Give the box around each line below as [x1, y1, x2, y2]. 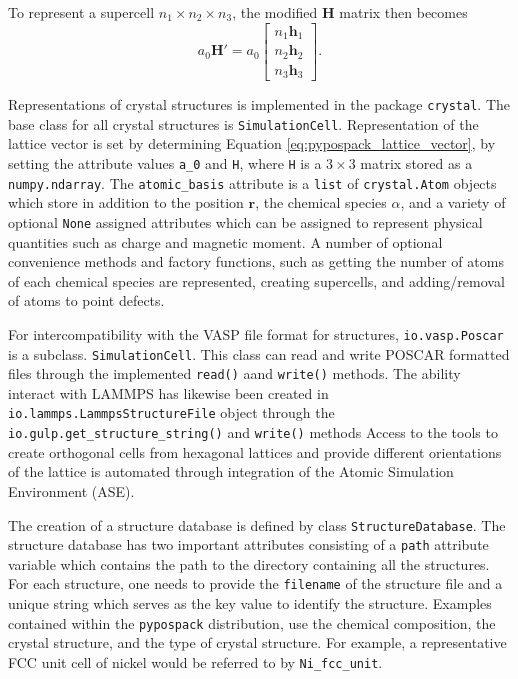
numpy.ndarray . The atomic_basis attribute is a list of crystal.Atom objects [8, 172, 497, 193]
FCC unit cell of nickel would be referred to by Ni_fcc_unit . [8, 651, 383, 672]
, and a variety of [400, 192, 506, 213]
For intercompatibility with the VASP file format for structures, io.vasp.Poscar [8, 323, 504, 344]
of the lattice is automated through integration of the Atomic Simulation [8, 461, 454, 482]
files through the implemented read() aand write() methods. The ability [8, 363, 461, 384]
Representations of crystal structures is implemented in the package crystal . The [8, 94, 511, 115]
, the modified [232, 2, 318, 22]
